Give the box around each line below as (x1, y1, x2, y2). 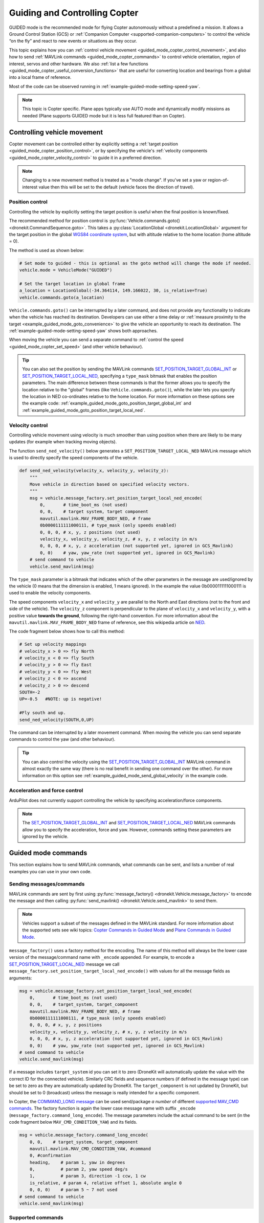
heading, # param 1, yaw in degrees (29, 1159, 126, 1165)
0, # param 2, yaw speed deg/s (29, 1167, 128, 1172)
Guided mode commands (9, 849, 88, 857)
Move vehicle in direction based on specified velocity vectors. (29, 481, 190, 487)
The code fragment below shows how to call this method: (9, 629, 125, 634)
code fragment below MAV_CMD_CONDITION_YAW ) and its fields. (9, 1119, 137, 1125)
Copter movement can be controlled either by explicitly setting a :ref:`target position (9, 141, 178, 147)
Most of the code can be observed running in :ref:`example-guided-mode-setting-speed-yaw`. (9, 83, 200, 89)
